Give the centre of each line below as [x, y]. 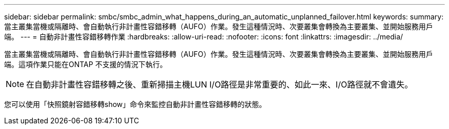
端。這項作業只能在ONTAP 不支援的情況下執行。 [86, 64]
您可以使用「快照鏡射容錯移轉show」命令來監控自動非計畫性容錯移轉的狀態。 [135, 104]
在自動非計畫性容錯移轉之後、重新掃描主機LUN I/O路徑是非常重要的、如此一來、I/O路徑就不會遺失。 [220, 84]
